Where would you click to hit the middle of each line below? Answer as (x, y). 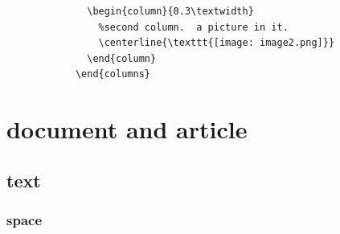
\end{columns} (113, 74)
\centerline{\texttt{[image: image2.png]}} (217, 43)
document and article (127, 129)
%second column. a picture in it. (193, 27)
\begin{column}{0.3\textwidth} (170, 11)
